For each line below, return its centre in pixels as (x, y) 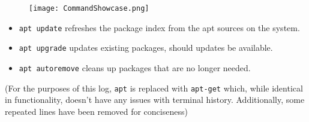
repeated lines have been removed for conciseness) (96, 111)
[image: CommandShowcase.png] (89, 8)
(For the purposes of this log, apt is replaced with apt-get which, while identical (154, 88)
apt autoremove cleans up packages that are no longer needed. (135, 67)
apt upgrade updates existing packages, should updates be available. (146, 48)
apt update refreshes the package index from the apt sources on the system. (159, 27)
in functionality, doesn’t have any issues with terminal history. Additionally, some (155, 100)
